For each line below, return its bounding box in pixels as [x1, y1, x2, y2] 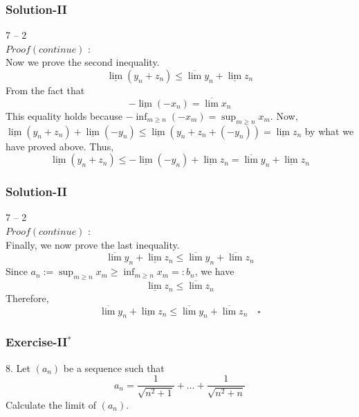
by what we [304, 123, 354, 138]
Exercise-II [6, 333, 68, 351]
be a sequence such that [63, 360, 165, 375]
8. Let [6, 360, 30, 375]
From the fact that [6, 83, 85, 97]
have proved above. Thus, [6, 139, 114, 153]
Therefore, [6, 290, 49, 305]
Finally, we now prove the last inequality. [6, 237, 180, 251]
